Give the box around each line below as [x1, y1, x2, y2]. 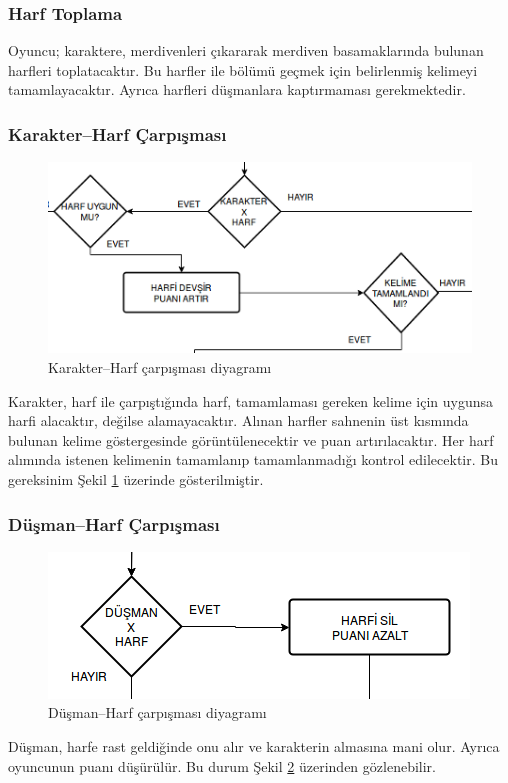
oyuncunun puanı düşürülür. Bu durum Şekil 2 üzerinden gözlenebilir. [8, 755, 436, 776]
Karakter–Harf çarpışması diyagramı [48, 357, 272, 378]
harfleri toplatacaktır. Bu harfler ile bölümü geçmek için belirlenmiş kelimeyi [8, 59, 478, 80]
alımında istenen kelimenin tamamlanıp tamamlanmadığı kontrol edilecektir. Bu [8, 449, 498, 470]
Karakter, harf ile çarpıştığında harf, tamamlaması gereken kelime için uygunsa [8, 390, 494, 411]
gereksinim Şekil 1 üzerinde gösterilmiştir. [8, 469, 264, 490]
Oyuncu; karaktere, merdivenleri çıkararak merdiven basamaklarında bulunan [8, 40, 484, 61]
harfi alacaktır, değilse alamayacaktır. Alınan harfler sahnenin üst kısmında [8, 410, 469, 431]
